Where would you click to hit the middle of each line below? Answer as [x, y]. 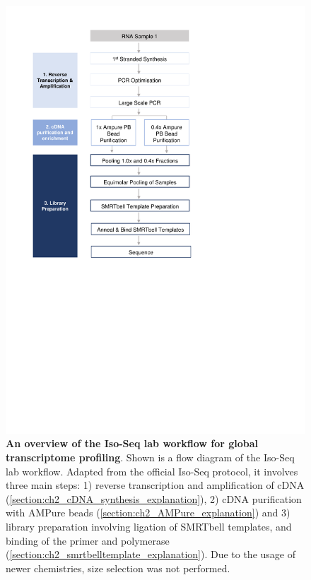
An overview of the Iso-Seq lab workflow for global [132, 443]
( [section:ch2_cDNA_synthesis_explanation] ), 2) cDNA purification [154, 498]
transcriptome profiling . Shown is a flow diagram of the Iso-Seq [150, 457]
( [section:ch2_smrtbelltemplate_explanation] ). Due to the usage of [151, 554]
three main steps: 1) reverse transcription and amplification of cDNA [155, 485]
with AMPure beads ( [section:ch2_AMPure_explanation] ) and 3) [148, 513]
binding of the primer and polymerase [88, 540]
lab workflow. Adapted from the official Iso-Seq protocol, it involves [152, 471]
